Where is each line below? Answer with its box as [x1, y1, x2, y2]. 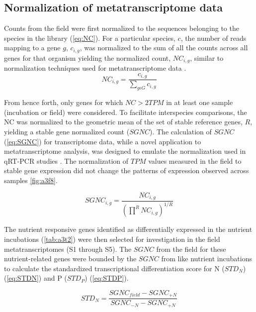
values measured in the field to [148, 155, 242, 166]
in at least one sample [166, 97, 233, 107]
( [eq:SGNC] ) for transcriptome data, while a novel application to [4, 136, 201, 146]
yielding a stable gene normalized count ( [4, 126, 130, 136]
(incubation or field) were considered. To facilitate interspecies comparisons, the [4, 106, 247, 117]
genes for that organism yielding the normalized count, [4, 52, 171, 63]
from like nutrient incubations [161, 253, 252, 264]
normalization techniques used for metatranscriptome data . [4, 63, 186, 73]
